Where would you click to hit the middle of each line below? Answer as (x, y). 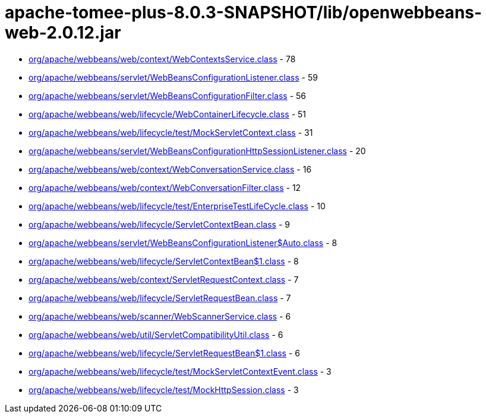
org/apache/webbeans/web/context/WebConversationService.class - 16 (170, 169)
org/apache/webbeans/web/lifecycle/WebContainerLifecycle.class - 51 (168, 114)
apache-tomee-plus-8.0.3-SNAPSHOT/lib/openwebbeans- (244, 12)
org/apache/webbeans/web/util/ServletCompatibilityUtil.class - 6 (156, 334)
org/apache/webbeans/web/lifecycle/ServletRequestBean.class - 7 (160, 298)
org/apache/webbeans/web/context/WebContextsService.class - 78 (162, 59)
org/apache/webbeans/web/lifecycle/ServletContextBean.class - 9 (160, 224)
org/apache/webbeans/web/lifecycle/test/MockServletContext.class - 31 (171, 132)
